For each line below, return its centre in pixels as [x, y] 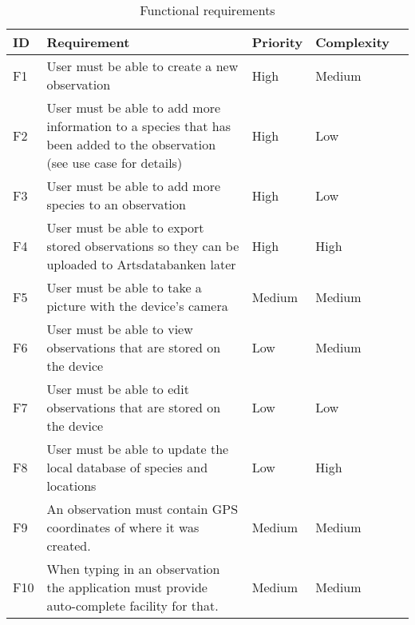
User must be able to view [120, 329]
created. [69, 545]
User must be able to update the [138, 449]
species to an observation [116, 204]
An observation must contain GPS [142, 509]
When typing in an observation [133, 569]
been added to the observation [131, 144]
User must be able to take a [124, 287]
